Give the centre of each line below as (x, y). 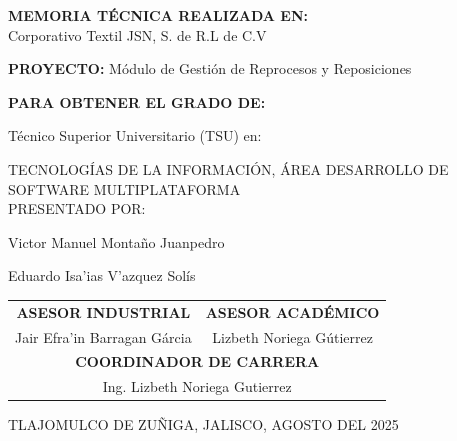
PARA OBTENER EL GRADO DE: (137, 101)
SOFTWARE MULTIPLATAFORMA (124, 188)
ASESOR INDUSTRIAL (103, 311)
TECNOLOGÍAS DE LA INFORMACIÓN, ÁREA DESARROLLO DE (228, 168)
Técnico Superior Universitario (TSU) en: (135, 135)
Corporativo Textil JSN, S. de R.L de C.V (137, 34)
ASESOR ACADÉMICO (292, 311)
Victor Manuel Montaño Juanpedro (116, 241)
